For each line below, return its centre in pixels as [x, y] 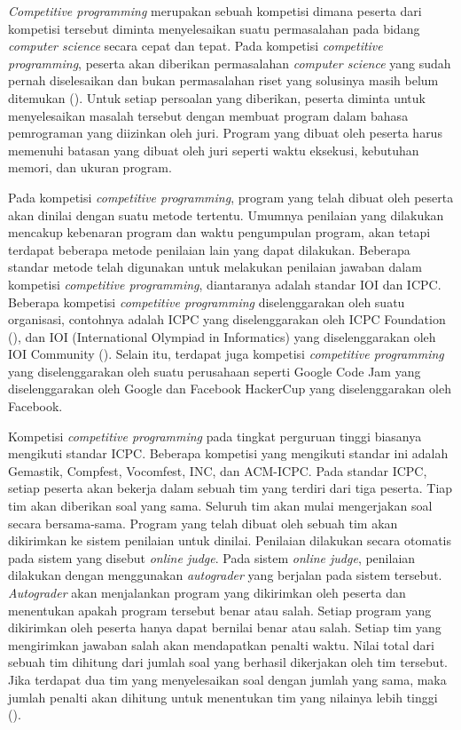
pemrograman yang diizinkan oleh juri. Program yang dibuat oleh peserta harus [225, 133]
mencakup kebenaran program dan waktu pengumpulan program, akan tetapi [219, 232]
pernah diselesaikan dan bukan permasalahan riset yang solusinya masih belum [223, 80]
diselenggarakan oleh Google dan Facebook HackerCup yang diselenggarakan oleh [230, 389]
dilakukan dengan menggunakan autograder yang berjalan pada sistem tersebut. [225, 575]
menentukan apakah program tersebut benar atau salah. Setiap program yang [220, 610]
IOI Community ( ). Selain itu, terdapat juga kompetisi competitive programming [226, 354]
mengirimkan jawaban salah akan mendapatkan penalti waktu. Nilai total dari [221, 644]
